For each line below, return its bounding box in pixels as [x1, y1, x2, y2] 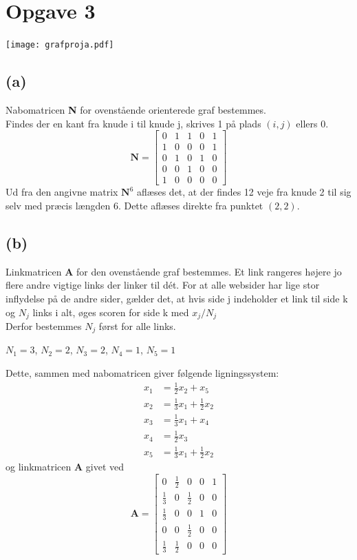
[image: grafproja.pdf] [6, 40, 114, 50]
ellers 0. [296, 116, 329, 130]
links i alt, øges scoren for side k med [32, 304, 189, 319]
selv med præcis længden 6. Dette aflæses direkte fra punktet [6, 198, 263, 212]
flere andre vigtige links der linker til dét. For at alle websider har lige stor [6, 278, 320, 292]
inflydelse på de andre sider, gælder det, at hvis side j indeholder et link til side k [6, 291, 348, 305]
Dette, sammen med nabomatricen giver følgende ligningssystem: [6, 366, 279, 380]
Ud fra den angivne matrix [6, 185, 118, 199]
